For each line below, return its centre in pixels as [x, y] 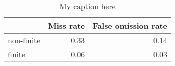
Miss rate [67, 25]
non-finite [24, 40]
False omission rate [130, 25]
